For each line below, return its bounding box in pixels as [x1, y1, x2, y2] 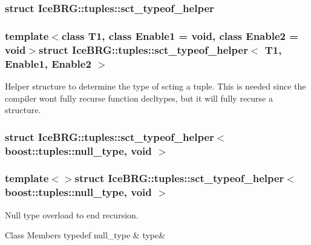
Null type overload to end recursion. [5, 208, 139, 221]
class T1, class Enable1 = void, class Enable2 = [61, 28, 298, 43]
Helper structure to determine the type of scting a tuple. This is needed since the [5, 79, 306, 92]
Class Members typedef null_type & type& [5, 229, 166, 241]
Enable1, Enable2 [5, 56, 91, 71]
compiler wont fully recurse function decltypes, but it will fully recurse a [5, 91, 273, 104]
